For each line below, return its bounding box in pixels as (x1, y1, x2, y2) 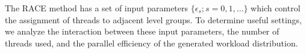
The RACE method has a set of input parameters (5, 2, 189, 14)
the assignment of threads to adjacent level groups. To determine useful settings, (5, 13, 302, 26)
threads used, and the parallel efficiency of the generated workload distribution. (5, 36, 298, 49)
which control (251, 2, 301, 14)
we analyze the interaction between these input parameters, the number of (5, 25, 279, 38)
